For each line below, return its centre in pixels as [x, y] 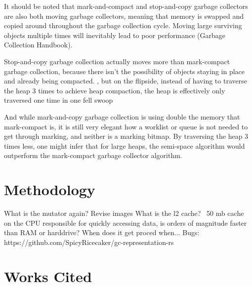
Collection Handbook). [38, 45]
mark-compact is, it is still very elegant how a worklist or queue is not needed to [126, 126]
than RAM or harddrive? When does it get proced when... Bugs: [102, 232]
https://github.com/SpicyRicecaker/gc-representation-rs [89, 242]
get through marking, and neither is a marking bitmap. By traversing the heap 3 [126, 136]
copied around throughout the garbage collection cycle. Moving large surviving [123, 25]
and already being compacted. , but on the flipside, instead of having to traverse [126, 81]
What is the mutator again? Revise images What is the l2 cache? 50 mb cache [124, 213]
